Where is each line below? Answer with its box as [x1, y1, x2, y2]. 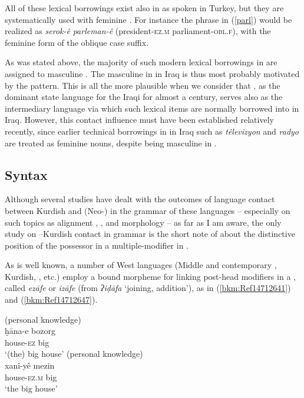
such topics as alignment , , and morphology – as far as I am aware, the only [5, 216, 282, 228]
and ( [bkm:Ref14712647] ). [5, 293, 98, 306]
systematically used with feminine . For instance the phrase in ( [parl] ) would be [5, 13, 292, 25]
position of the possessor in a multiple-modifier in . [5, 239, 189, 251]
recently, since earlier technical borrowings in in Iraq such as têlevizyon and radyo [5, 125, 299, 137]
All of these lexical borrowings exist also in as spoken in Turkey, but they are [5, 2, 284, 14]
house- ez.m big [5, 370, 57, 383]
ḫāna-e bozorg [5, 325, 55, 337]
